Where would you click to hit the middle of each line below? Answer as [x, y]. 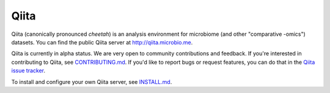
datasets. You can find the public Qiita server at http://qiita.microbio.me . [102, 42]
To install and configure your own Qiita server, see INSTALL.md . [92, 81]
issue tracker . [28, 71]
